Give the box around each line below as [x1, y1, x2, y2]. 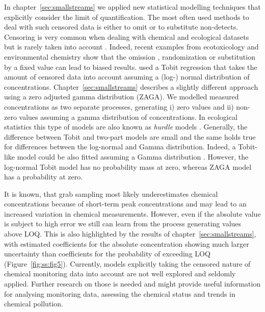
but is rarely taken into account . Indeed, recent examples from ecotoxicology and [4, 41, 259, 52]
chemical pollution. [4, 298, 63, 309]
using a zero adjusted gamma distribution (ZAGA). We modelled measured [4, 91, 239, 102]
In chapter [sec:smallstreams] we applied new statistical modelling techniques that [4, 2, 261, 12]
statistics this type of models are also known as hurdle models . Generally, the [4, 121, 248, 132]
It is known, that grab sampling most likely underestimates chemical [4, 188, 218, 199]
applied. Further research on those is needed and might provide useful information [4, 278, 261, 289]
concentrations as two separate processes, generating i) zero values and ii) [4, 101, 234, 112]
